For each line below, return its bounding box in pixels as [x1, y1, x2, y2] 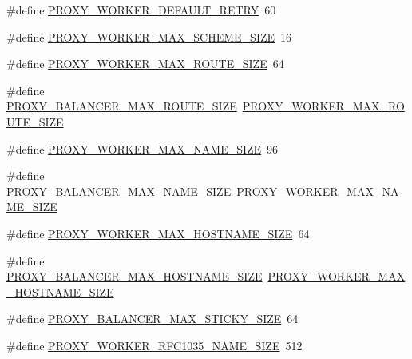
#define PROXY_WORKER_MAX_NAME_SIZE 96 [6, 140, 279, 157]
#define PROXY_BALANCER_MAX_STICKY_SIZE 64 [6, 310, 299, 327]
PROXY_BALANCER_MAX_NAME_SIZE [6, 182, 232, 199]
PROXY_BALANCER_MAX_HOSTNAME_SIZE [6, 268, 263, 285]
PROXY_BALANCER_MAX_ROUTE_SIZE [6, 98, 237, 114]
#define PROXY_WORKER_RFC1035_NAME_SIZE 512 [6, 337, 303, 353]
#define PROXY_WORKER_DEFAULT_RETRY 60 [6, 2, 276, 18]
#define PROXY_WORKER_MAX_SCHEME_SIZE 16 [6, 28, 292, 45]
